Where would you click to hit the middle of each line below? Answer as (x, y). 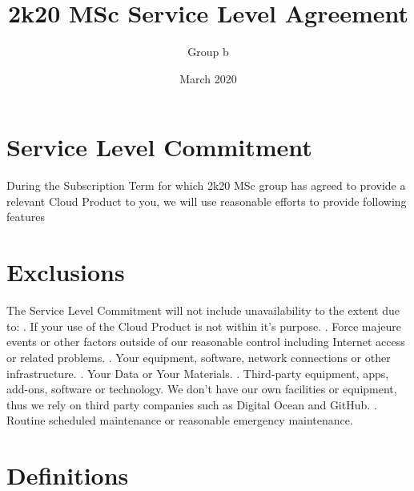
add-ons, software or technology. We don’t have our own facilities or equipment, (202, 389)
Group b (208, 52)
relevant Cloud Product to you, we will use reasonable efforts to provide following (207, 201)
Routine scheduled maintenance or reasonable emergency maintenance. (180, 420)
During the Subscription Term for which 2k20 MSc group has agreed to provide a (206, 185)
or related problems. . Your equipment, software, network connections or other (199, 357)
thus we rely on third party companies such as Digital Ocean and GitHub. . (192, 404)
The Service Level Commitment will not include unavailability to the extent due (203, 310)
